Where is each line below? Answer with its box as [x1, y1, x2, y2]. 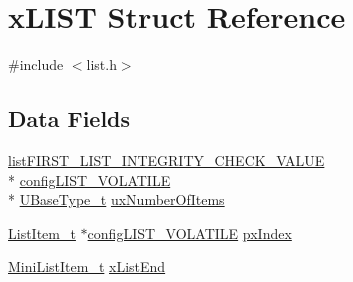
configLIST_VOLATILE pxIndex [87, 222, 292, 243]
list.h [86, 54, 117, 75]
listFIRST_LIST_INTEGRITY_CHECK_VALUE [8, 149, 325, 170]
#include [8, 54, 64, 75]
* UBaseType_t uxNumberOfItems [8, 189, 225, 210]
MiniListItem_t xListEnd [8, 256, 166, 277]
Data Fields [8, 103, 131, 134]
